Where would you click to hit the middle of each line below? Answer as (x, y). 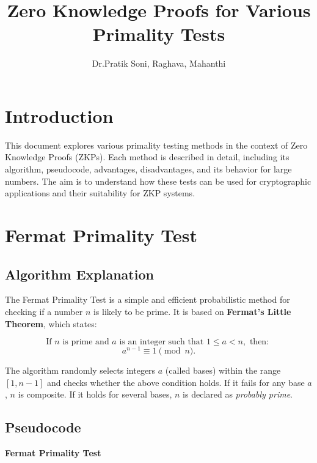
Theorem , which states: (51, 323)
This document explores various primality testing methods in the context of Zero (156, 145)
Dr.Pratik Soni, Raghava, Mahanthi (159, 63)
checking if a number (44, 311)
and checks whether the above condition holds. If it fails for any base (176, 382)
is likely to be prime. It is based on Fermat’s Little (192, 311)
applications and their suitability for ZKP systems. (100, 193)
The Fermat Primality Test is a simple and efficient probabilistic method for (148, 299)
